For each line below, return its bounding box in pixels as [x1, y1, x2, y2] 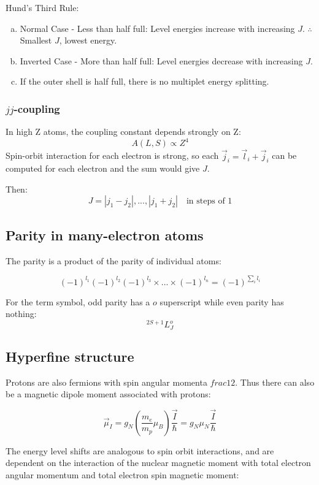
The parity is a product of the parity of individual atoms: [6, 254, 221, 267]
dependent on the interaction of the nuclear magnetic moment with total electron [6, 456, 311, 469]
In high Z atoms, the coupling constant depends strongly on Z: [6, 125, 241, 138]
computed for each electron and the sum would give [6, 162, 200, 175]
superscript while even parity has [159, 295, 284, 308]
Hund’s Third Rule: [6, 1, 79, 13]
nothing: [6, 307, 37, 320]
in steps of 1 [186, 197, 233, 206]
